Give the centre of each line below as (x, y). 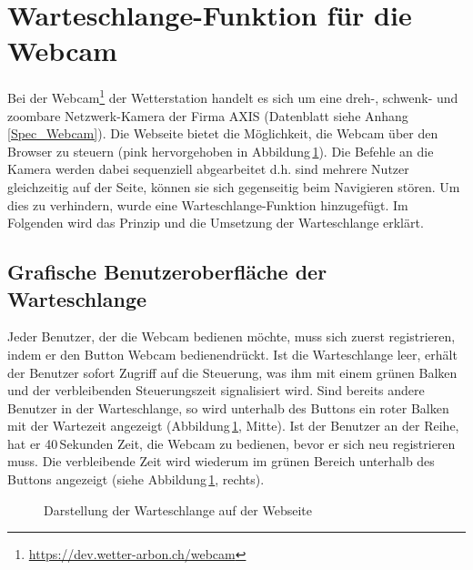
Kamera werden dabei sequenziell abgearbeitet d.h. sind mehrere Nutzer (208, 169)
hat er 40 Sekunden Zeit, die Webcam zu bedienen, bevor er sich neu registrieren (231, 443)
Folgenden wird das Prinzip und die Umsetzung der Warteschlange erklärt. (216, 223)
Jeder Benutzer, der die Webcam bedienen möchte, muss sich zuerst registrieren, (231, 336)
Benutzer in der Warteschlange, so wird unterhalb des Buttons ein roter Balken (228, 407)
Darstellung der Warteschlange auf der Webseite (178, 509)
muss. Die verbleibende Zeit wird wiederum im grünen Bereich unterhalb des (221, 461)
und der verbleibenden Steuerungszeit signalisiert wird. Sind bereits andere (216, 390)
